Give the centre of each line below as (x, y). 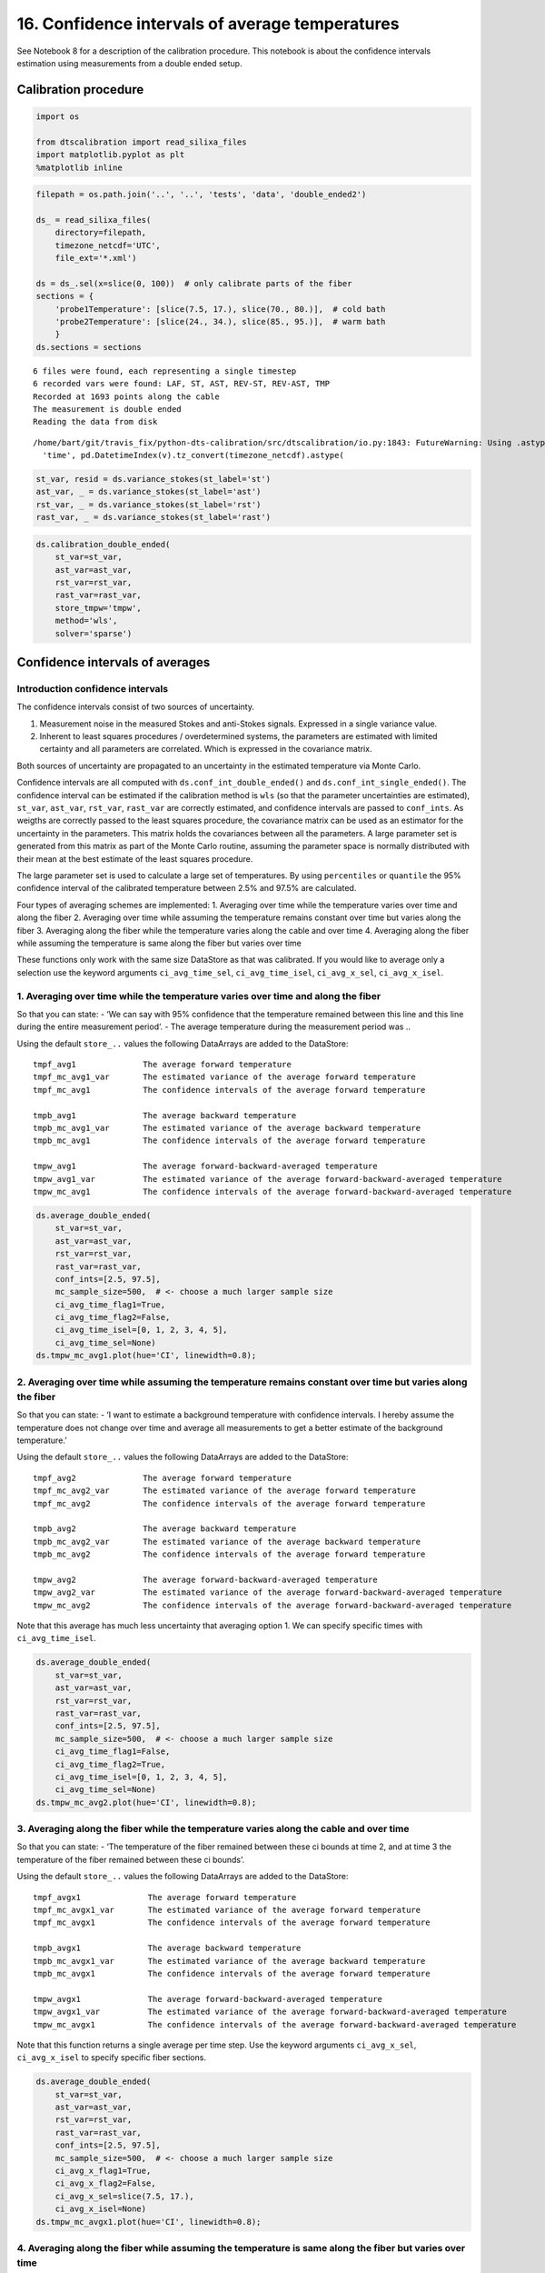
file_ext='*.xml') (96, 258)
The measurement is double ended (107, 409)
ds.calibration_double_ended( (103, 544)
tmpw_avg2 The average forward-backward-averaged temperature (205, 1579)
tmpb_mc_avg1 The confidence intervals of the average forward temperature (229, 1141)
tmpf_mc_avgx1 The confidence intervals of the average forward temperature (232, 1923)
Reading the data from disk (95, 422)
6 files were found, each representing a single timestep (165, 371)
